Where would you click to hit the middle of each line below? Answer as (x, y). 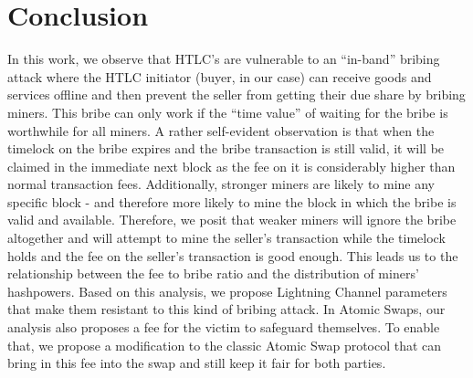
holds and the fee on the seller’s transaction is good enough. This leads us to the (233, 255)
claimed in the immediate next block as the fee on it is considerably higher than (231, 166)
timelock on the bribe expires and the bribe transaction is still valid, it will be (226, 148)
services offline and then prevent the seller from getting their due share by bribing (236, 94)
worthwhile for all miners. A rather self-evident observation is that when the (221, 130)
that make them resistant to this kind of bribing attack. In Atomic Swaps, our (226, 309)
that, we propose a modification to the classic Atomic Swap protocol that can (225, 345)
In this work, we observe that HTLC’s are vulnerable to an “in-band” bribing (224, 59)
